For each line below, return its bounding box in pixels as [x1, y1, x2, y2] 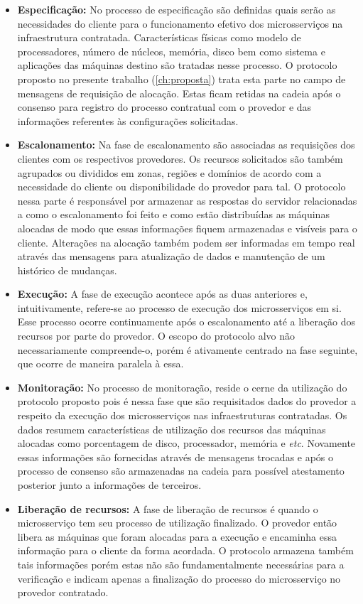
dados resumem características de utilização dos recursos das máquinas [17, 421, 326, 436]
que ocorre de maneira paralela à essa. [17, 356, 184, 371]
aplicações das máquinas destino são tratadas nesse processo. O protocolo [17, 58, 337, 72]
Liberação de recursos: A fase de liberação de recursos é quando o [17, 501, 318, 516]
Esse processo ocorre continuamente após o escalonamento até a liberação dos [17, 314, 356, 329]
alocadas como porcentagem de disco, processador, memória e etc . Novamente [17, 436, 356, 451]
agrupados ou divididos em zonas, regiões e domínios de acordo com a [17, 165, 322, 180]
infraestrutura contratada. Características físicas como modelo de [17, 30, 301, 45]
